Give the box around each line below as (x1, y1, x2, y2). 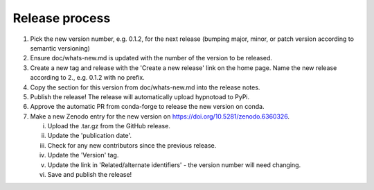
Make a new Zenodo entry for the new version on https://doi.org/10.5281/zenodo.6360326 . (30, 112, 290, 121)
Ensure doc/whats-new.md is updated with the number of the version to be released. (30, 54, 273, 62)
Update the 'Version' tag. (47, 151, 119, 159)
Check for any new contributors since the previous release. (47, 141, 217, 149)
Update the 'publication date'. (47, 132, 132, 140)
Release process (12, 10, 111, 26)
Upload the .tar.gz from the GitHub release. (47, 122, 171, 130)
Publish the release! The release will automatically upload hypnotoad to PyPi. (30, 92, 250, 101)
